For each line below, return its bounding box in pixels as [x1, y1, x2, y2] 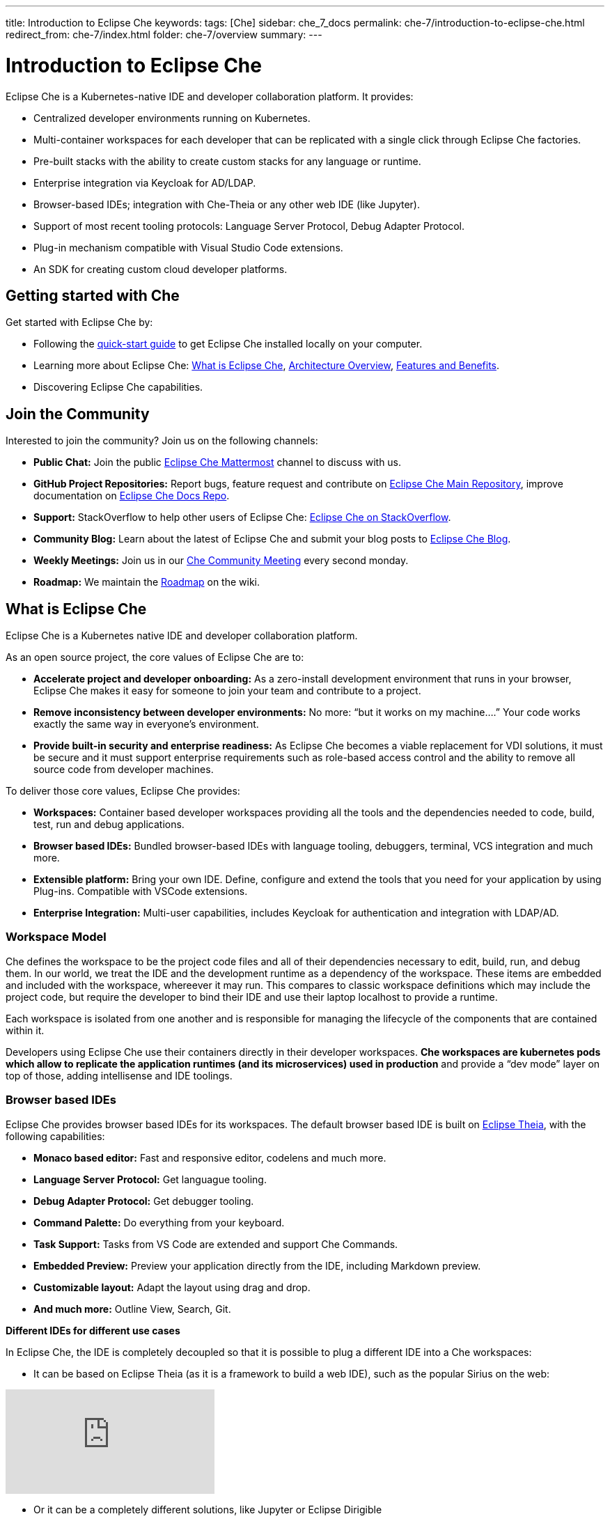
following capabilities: [6, 1130, 105, 1142]
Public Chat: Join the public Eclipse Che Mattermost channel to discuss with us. [33, 456, 402, 469]
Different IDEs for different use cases [6, 1324, 180, 1336]
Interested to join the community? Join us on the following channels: [6, 435, 318, 447]
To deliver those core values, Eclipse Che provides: [6, 785, 240, 797]
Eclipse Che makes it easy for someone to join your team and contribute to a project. [33, 685, 421, 697]
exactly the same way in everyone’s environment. [33, 718, 259, 731]
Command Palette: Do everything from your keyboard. [33, 1216, 285, 1228]
